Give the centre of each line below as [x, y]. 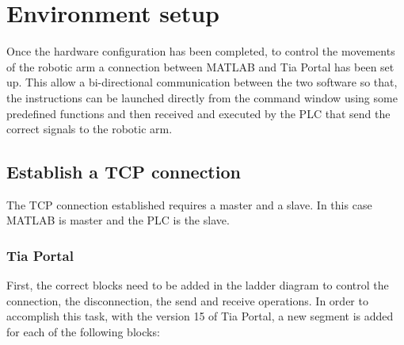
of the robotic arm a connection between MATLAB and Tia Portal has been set [200, 66]
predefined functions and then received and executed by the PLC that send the [198, 113]
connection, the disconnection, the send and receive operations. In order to [187, 300]
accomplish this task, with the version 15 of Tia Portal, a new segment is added [200, 316]
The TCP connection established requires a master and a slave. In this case [189, 204]
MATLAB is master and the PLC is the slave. [118, 220]
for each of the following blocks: [83, 332]
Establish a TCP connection [124, 172]
